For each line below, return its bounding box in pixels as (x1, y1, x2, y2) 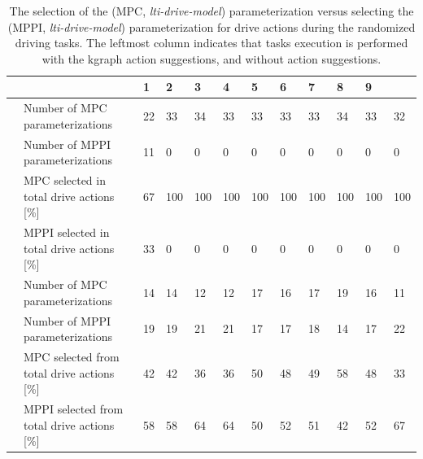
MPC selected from (24, 348, 120, 365)
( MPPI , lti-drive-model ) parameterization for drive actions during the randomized (7, 18, 416, 35)
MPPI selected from (24, 400, 124, 417)
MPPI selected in (24, 224, 110, 241)
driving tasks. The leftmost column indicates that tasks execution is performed (15, 34, 408, 51)
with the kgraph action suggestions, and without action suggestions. (41, 50, 382, 67)
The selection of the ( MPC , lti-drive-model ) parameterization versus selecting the (9, 2, 414, 19)
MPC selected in (24, 172, 106, 189)
